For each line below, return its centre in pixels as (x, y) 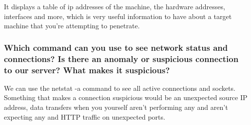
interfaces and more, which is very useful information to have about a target (118, 16)
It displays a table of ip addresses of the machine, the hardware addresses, (115, 6)
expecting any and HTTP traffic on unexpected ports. (85, 116)
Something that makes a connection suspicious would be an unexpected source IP (126, 97)
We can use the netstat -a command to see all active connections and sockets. (120, 88)
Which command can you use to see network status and (116, 47)
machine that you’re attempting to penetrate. (72, 26)
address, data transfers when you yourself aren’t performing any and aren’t (116, 107)
